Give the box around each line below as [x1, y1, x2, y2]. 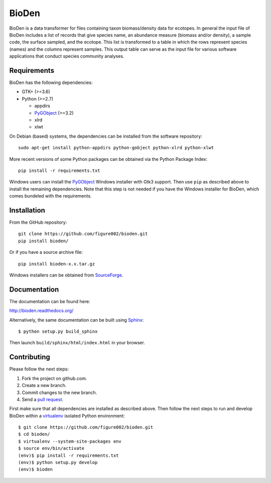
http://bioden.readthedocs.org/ [9, 308, 74, 314]
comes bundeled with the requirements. [9, 193, 92, 199]
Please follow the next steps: [9, 366, 69, 372]
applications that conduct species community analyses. [9, 53, 124, 59]
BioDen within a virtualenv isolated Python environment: [9, 413, 125, 419]
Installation [9, 206, 45, 215]
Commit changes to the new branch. [22, 390, 97, 396]
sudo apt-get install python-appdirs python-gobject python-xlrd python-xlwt [18, 145, 214, 151]
